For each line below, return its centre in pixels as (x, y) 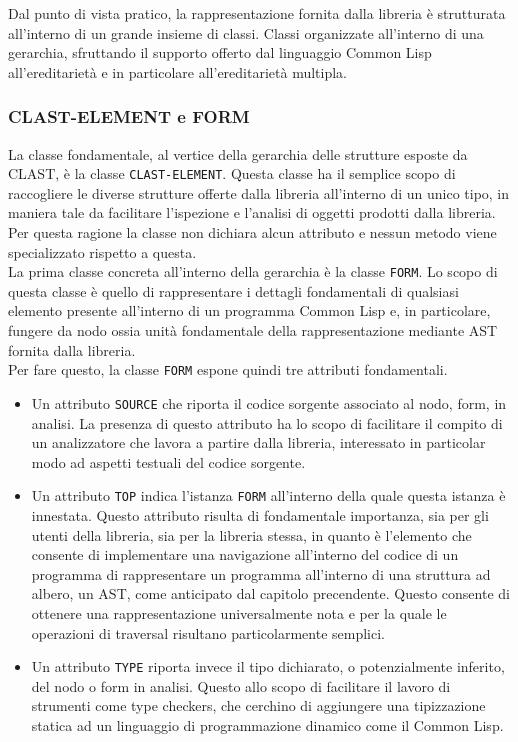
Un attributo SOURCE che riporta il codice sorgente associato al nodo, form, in (269, 402)
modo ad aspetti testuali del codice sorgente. (168, 461)
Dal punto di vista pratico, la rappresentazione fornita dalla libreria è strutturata (257, 13)
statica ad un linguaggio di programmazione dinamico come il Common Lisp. (267, 725)
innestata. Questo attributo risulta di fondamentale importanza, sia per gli (260, 515)
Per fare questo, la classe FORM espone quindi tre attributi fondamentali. (228, 369)
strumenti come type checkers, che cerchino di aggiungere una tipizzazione (258, 705)
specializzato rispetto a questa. (102, 251)
